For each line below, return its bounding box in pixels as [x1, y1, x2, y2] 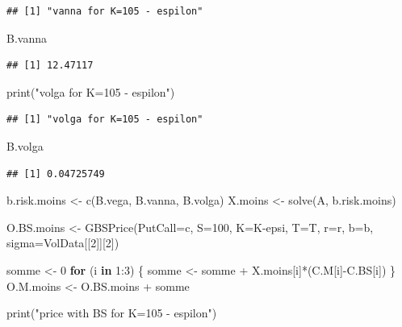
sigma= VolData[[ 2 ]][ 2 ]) [6, 234, 119, 251]
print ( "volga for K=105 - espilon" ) [6, 83, 175, 100]
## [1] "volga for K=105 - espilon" [6, 114, 203, 126]
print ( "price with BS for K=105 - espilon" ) [6, 304, 217, 321]
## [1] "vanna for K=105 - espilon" [6, 6, 203, 17]
